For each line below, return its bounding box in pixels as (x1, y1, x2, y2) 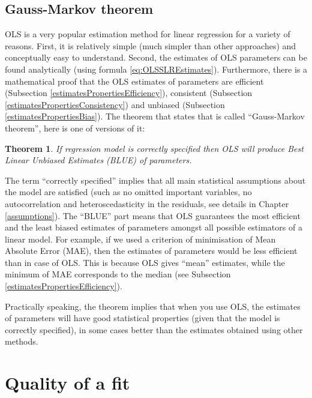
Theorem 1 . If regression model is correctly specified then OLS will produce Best (5, 142, 304, 154)
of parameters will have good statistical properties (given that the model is (5, 312, 280, 324)
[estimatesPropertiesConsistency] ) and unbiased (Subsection (5, 98, 225, 110)
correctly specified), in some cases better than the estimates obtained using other (5, 323, 303, 336)
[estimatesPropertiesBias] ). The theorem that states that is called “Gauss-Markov (5, 110, 305, 122)
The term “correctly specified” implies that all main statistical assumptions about (5, 173, 306, 186)
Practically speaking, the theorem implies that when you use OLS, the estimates (5, 300, 301, 312)
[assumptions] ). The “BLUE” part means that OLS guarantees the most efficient (5, 209, 301, 222)
